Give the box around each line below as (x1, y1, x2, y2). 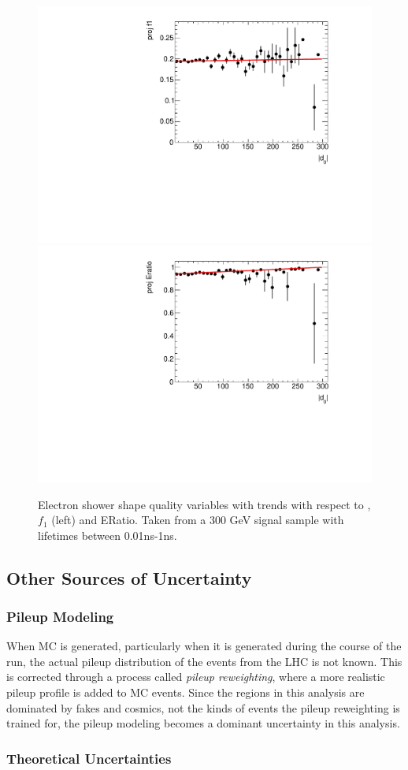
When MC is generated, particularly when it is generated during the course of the (6, 638, 402, 654)
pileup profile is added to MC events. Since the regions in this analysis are (6, 684, 365, 701)
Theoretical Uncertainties (6, 748, 172, 768)
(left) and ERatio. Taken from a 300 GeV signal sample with (51, 511, 344, 528)
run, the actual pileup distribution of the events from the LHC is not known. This (6, 653, 402, 669)
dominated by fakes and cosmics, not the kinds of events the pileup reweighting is (6, 699, 400, 716)
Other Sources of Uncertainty (6, 565, 252, 590)
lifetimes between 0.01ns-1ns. (38, 526, 177, 543)
